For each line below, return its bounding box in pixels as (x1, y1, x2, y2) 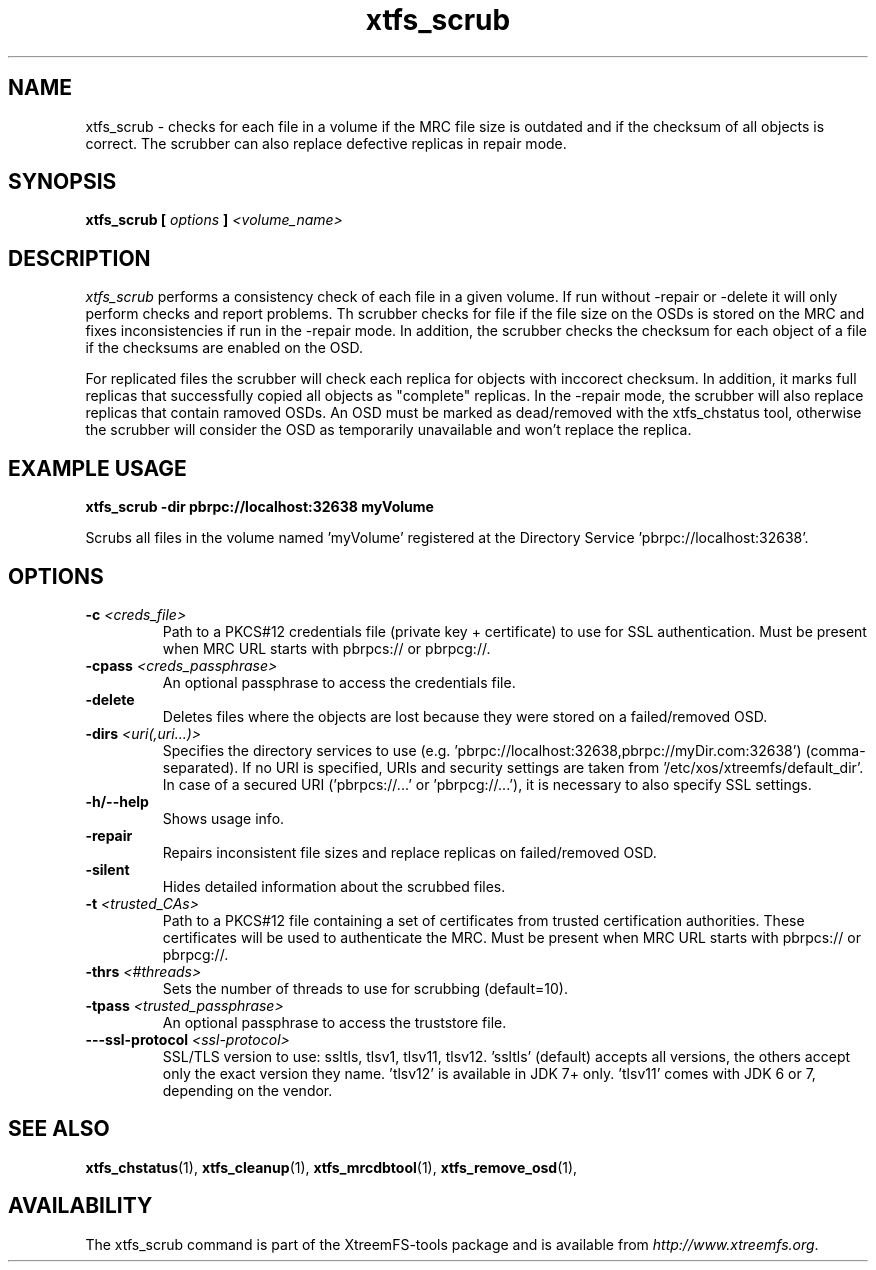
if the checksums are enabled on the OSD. (85, 339, 363, 357)
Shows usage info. (162, 809, 285, 827)
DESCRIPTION (8, 245, 151, 271)
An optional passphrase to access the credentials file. (162, 673, 516, 691)
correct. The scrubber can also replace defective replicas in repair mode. (85, 134, 567, 152)
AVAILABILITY (8, 1193, 153, 1219)
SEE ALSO (8, 1116, 110, 1142)
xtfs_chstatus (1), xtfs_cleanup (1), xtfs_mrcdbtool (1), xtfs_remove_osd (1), (85, 1158, 578, 1176)
